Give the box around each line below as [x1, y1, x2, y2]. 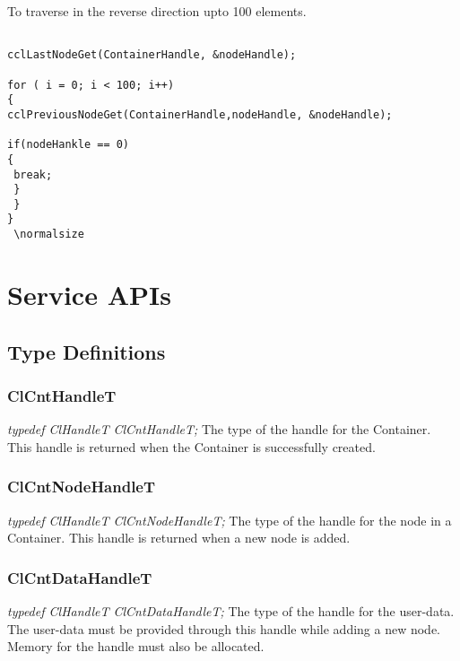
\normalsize [13, 228, 84, 241]
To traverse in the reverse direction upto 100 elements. [7, 2, 307, 20]
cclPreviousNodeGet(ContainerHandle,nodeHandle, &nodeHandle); [7, 108, 393, 121]
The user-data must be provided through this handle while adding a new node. [7, 619, 440, 638]
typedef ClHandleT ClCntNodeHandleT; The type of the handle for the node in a [7, 510, 452, 529]
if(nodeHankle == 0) [7, 138, 130, 152]
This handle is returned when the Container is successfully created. [7, 437, 376, 456]
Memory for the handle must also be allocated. [7, 637, 265, 656]
